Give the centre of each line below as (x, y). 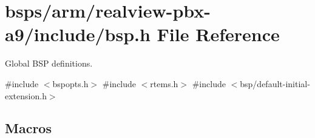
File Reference (218, 34)
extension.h (26, 95)
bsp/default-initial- (275, 83)
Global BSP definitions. (49, 63)
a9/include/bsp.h (78, 34)
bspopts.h (70, 83)
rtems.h (164, 83)
